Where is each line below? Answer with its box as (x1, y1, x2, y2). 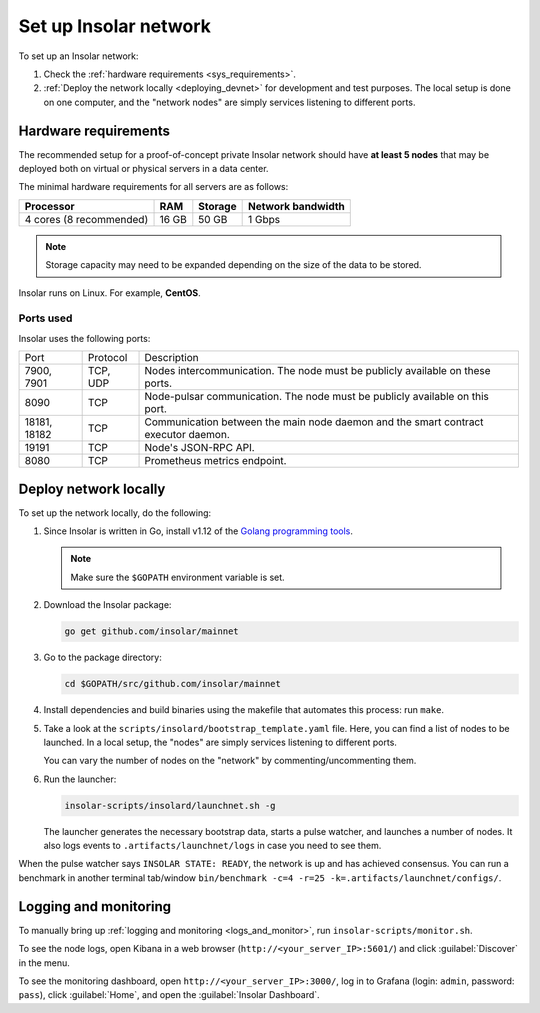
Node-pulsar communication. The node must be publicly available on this (144, 390, 489, 404)
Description (144, 351, 199, 365)
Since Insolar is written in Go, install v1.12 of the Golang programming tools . (43, 525, 354, 537)
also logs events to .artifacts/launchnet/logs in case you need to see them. (43, 840, 382, 852)
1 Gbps (247, 212, 280, 226)
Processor (24, 199, 75, 213)
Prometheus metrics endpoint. (144, 454, 287, 468)
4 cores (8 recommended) (24, 212, 149, 226)
